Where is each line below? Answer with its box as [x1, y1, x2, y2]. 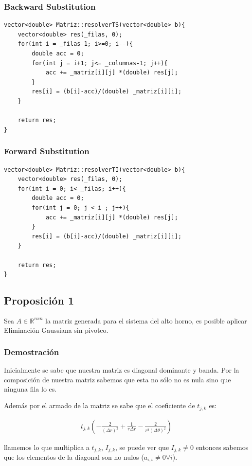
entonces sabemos [196, 442, 249, 452]
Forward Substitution [4, 145, 90, 157]
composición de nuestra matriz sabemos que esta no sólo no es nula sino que [4, 374, 231, 384]
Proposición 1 [4, 293, 74, 308]
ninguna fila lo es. [4, 384, 57, 394]
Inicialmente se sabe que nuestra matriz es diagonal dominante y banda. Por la [4, 365, 239, 375]
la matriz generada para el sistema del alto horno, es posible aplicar [45, 315, 247, 325]
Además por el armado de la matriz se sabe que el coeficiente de [4, 400, 195, 411]
